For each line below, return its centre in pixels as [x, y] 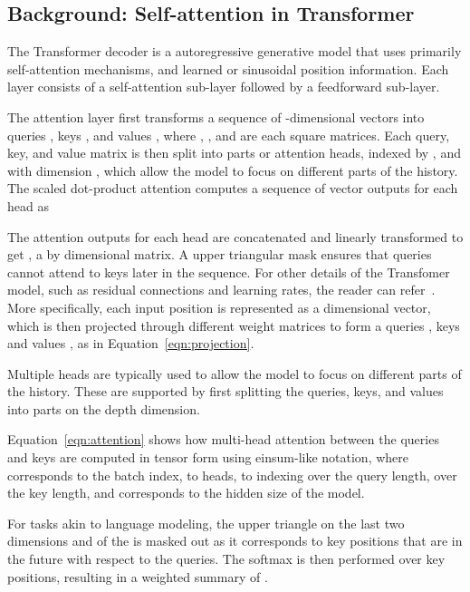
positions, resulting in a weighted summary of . [138, 576]
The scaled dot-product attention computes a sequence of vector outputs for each [233, 188]
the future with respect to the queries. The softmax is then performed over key [226, 559]
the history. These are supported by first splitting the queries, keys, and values [225, 391]
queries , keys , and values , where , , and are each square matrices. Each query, [229, 135]
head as [28, 205]
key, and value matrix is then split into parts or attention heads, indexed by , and [234, 153]
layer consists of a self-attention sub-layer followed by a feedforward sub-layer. [224, 87]
